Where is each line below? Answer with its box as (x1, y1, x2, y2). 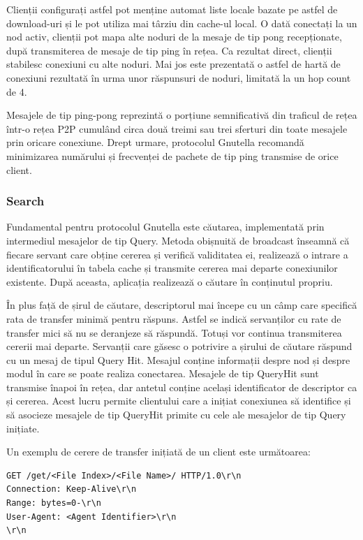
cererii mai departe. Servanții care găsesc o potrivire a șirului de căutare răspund (6, 339, 353, 353)
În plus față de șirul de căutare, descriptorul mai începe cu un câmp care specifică (6, 298, 357, 312)
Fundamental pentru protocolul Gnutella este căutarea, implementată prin (6, 219, 325, 234)
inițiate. (6, 421, 40, 435)
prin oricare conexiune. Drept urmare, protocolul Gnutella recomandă (6, 135, 304, 149)
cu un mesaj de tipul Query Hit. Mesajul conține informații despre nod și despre (6, 352, 350, 367)
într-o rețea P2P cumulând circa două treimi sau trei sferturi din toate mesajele (6, 121, 348, 136)
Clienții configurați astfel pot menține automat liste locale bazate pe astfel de (6, 2, 338, 16)
